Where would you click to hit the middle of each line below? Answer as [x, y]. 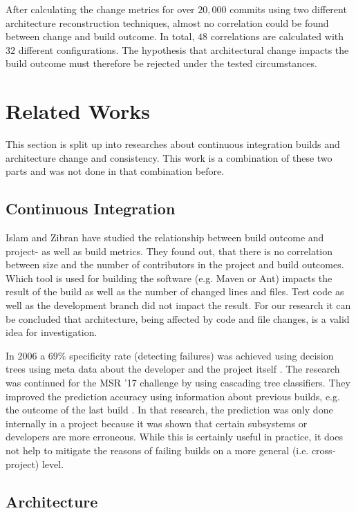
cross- [324, 450]
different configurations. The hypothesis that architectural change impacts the [184, 49]
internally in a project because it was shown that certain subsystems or [157, 423]
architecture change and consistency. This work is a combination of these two [169, 157]
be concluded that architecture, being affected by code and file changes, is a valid [178, 318]
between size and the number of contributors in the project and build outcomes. [175, 264]
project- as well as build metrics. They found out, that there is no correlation [169, 251]
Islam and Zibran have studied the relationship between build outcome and [165, 237]
